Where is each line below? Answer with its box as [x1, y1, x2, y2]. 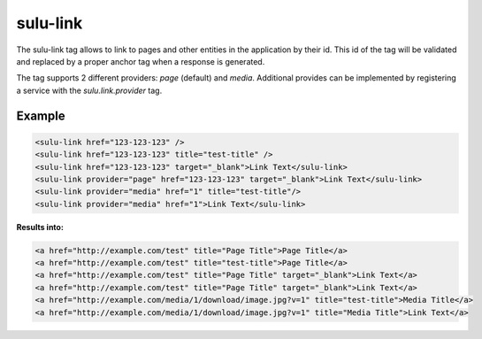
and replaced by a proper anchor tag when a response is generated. [16, 56, 265, 66]
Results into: [16, 221, 64, 232]
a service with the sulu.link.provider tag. [16, 85, 163, 96]
